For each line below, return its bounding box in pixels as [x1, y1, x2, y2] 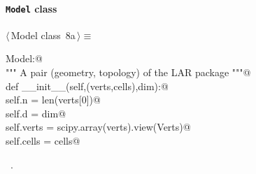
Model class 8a [10, 27, 76, 42]
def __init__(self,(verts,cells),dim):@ [6, 78, 169, 93]
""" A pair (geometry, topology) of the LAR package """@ [6, 65, 251, 80]
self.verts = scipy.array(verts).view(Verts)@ [6, 119, 191, 134]
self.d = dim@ [6, 106, 66, 120]
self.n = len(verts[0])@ [6, 92, 101, 107]
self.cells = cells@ [6, 133, 80, 148]
